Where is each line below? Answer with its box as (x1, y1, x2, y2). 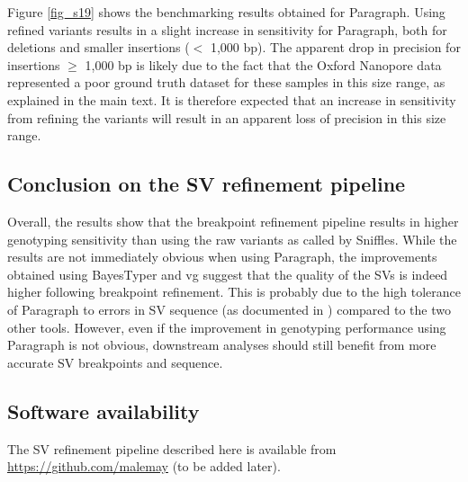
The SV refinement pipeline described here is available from (7, 439, 337, 458)
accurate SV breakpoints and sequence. (7, 353, 223, 371)
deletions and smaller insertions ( (7, 38, 190, 57)
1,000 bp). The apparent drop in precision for (210, 38, 461, 57)
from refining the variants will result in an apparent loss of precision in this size (7, 108, 446, 127)
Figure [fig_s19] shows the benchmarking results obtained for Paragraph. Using (7, 3, 445, 21)
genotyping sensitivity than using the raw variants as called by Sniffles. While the (7, 229, 457, 248)
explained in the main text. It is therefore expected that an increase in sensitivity (7, 90, 456, 109)
